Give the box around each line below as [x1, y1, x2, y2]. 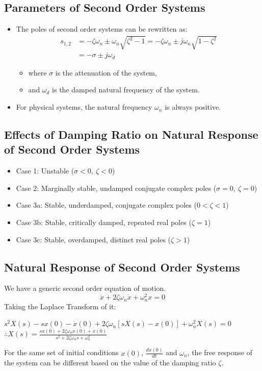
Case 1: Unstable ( [16, 165, 74, 176]
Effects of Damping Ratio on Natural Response [4, 127, 258, 142]
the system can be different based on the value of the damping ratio [4, 357, 216, 368]
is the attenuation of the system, [55, 67, 157, 78]
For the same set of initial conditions [4, 347, 119, 358]
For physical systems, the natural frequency [16, 102, 152, 112]
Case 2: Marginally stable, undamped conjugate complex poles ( [16, 182, 217, 193]
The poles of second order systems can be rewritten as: [16, 23, 188, 34]
